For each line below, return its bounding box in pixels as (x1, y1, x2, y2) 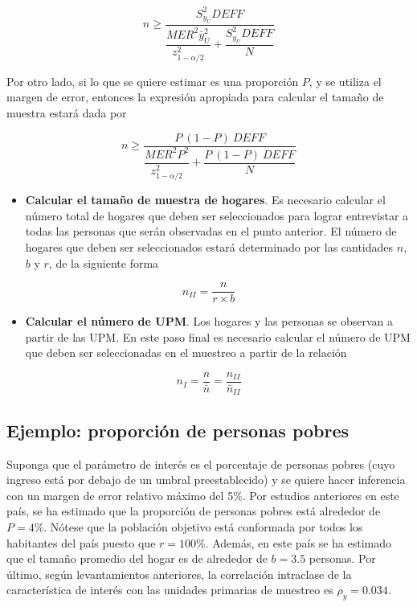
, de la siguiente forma (48, 254, 159, 271)
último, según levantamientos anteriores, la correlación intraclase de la (6, 565, 352, 582)
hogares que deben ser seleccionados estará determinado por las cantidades (25, 238, 394, 255)
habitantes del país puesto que (6, 534, 156, 551)
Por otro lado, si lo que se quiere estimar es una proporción (6, 72, 299, 89)
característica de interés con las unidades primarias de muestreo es (6, 581, 333, 598)
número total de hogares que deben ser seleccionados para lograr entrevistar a (25, 207, 409, 224)
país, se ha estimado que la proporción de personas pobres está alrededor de (6, 502, 381, 519)
